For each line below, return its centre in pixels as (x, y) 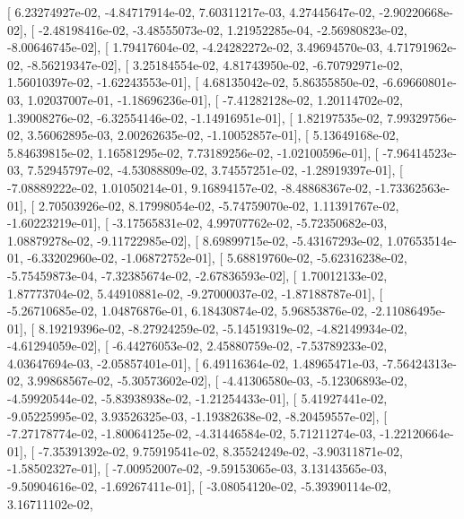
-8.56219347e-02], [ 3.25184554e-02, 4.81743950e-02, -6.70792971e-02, (215, 64)
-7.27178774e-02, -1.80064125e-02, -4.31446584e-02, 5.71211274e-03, (192, 433)
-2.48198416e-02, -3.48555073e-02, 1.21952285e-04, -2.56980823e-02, (223, 29)
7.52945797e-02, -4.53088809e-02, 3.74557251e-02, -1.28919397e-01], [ (215, 170)
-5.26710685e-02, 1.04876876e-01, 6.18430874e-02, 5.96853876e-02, (188, 311)
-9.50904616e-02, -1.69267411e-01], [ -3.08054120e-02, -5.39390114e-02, (199, 486)
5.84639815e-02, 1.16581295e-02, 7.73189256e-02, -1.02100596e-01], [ (193, 152)
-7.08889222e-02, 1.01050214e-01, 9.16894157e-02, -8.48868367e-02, (189, 187)
